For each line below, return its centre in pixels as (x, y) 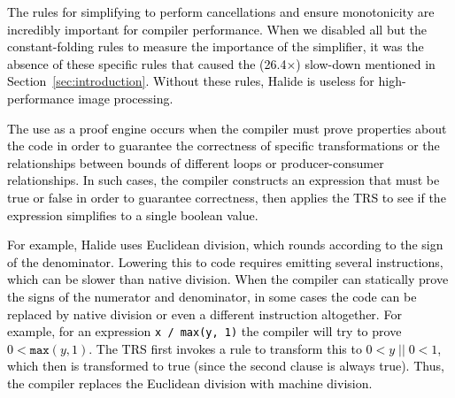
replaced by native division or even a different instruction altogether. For (204, 314)
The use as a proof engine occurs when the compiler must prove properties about (227, 128)
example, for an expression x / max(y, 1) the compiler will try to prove (204, 331)
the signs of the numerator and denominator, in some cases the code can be (212, 296)
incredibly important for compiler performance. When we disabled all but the (217, 29)
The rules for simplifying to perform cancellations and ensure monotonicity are (221, 11)
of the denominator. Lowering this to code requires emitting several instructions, (225, 261)
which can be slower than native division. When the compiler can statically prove (228, 279)
